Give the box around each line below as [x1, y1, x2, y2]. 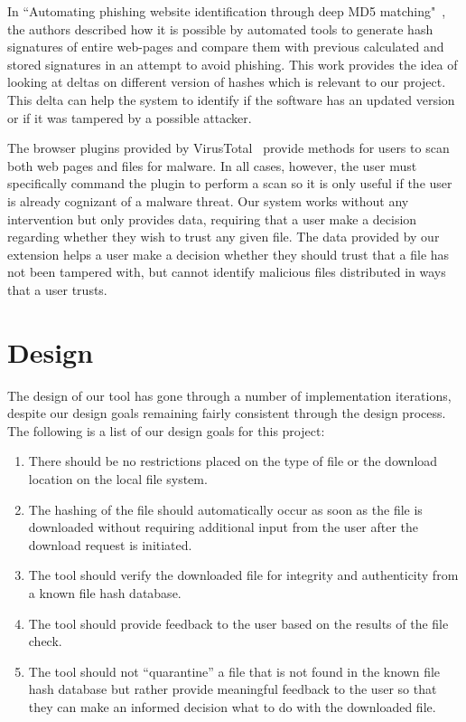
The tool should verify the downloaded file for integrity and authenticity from [28, 565, 459, 584]
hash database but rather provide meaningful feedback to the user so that [28, 679, 437, 698]
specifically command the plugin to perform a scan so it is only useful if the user [7, 174, 452, 193]
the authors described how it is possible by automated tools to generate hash [7, 19, 433, 38]
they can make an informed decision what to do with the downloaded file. [28, 697, 436, 716]
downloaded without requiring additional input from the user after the [28, 518, 419, 537]
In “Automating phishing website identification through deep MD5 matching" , [7, 2, 446, 20]
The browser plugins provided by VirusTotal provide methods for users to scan [7, 138, 450, 157]
